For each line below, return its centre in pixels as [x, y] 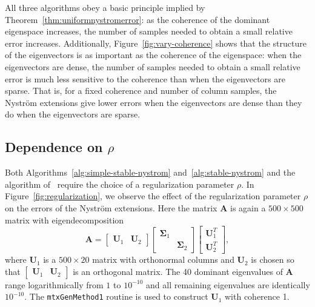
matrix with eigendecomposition [65, 220]
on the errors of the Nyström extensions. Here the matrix [111, 207]
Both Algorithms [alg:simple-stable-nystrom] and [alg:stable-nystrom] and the [150, 172]
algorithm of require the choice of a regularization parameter [120, 184]
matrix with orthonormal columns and [163, 259]
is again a [248, 207]
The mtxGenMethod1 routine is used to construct [119, 296]
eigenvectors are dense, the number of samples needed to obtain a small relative [153, 66]
